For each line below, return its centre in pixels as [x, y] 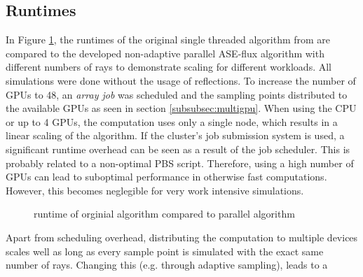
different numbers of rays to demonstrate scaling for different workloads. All [169, 67]
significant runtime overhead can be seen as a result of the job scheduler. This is [178, 149]
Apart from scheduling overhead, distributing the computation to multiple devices [182, 237]
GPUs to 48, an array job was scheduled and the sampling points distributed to [177, 94]
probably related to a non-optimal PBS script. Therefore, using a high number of [180, 163]
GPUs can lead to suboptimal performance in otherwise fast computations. [166, 177]
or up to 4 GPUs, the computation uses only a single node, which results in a [172, 121]
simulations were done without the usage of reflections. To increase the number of [181, 80]
